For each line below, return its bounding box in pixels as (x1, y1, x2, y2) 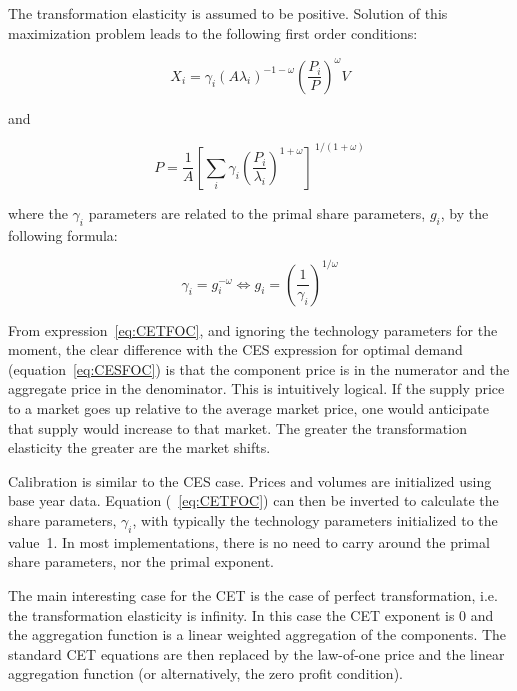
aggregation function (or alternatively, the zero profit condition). (8, 663, 403, 684)
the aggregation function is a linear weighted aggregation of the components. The (8, 624, 507, 645)
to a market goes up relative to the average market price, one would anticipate (8, 398, 489, 419)
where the (8, 202, 68, 223)
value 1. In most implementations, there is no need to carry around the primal (8, 531, 490, 552)
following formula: (8, 224, 118, 245)
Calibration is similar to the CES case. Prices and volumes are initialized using (8, 470, 492, 491)
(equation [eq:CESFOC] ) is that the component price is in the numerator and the (8, 358, 510, 379)
